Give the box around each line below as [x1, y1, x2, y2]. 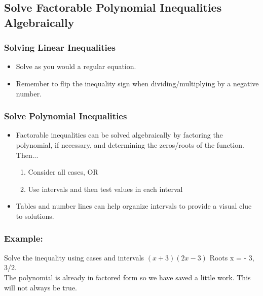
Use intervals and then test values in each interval [28, 183, 183, 194]
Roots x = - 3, [209, 252, 254, 262]
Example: [4, 232, 43, 245]
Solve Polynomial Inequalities [4, 110, 127, 122]
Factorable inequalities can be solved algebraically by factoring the [16, 129, 223, 140]
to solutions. [16, 210, 54, 221]
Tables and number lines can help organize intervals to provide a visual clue [16, 201, 252, 211]
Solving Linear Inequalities [4, 41, 116, 54]
